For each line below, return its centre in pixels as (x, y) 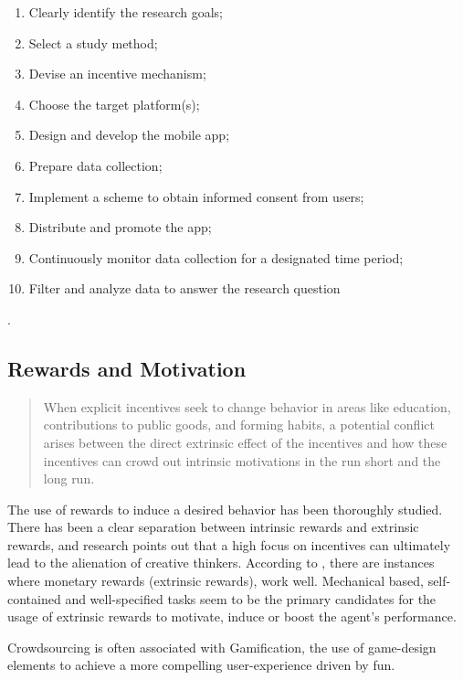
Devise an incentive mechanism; (117, 74)
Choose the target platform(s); (114, 104)
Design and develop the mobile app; (129, 135)
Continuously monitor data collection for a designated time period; (216, 257)
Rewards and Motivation (127, 368)
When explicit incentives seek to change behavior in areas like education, (247, 406)
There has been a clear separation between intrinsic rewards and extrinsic (213, 527)
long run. (69, 478)
